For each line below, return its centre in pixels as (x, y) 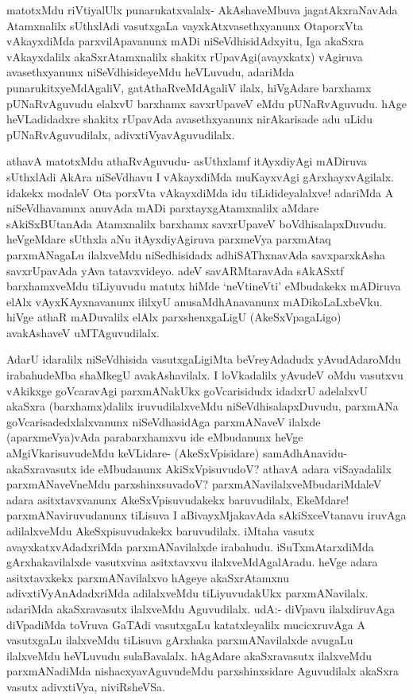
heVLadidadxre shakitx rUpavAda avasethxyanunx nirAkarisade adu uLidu (189, 119)
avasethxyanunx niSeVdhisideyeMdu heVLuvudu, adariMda (151, 72)
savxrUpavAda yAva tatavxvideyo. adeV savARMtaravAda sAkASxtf (175, 270)
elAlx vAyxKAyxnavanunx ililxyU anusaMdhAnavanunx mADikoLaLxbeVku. (195, 301)
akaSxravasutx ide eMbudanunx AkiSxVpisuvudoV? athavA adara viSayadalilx (199, 468)
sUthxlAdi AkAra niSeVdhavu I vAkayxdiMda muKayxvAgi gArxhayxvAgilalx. (200, 176)
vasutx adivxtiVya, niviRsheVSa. (86, 686)
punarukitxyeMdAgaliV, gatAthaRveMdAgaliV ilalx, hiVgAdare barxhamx (189, 87)
